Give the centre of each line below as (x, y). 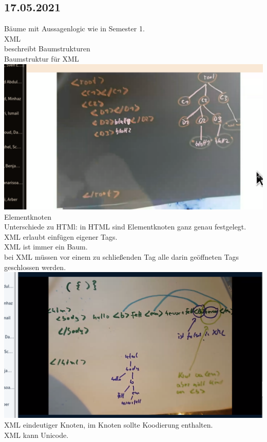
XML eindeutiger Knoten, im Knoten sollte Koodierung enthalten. (109, 425)
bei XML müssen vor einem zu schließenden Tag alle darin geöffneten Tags (122, 257)
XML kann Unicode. (36, 435)
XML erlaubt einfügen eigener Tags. (61, 236)
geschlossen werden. (35, 267)
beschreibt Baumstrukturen (47, 49)
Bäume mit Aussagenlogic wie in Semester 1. (74, 28)
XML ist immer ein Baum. (46, 247)
